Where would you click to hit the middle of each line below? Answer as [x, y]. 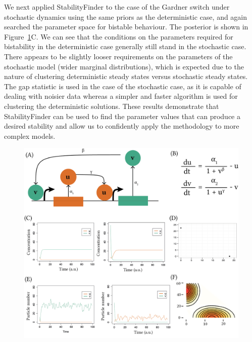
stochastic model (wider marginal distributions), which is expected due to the [124, 66]
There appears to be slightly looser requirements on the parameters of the [118, 56]
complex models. [30, 136]
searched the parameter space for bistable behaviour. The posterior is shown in [126, 27]
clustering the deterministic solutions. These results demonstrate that [112, 106]
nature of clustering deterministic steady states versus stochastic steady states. [126, 76]
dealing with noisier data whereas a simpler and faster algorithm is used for [121, 96]
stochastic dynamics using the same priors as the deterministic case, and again [126, 16]
